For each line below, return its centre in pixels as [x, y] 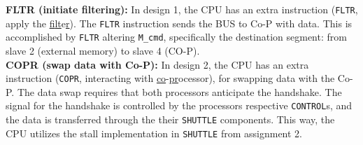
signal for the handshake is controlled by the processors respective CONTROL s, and [179, 105]
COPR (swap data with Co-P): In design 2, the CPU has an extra [157, 64]
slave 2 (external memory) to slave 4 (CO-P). [103, 50]
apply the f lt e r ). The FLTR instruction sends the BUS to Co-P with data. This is [179, 23]
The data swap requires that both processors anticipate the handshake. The [179, 91]
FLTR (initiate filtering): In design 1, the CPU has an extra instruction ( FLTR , [182, 9]
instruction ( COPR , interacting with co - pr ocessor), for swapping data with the [170, 78]
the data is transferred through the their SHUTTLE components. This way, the [170, 119]
